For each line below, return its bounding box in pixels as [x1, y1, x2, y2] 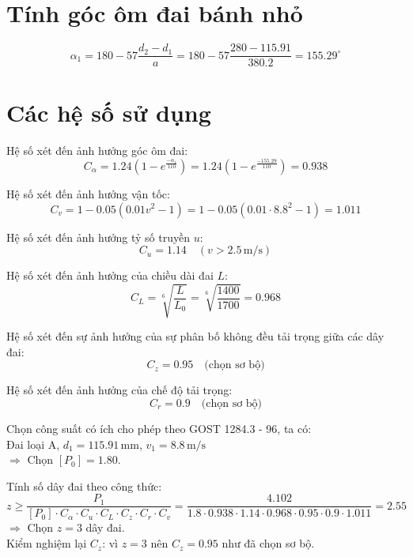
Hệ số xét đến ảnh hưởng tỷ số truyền [6, 228, 190, 245]
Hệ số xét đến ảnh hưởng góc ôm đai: [6, 142, 188, 159]
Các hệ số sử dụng [6, 96, 211, 129]
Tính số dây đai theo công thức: [6, 477, 162, 494]
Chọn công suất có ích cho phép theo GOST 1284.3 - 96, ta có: [6, 420, 312, 437]
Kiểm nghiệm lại [6, 535, 87, 551]
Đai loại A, [6, 435, 60, 452]
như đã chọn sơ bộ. [222, 535, 315, 551]
